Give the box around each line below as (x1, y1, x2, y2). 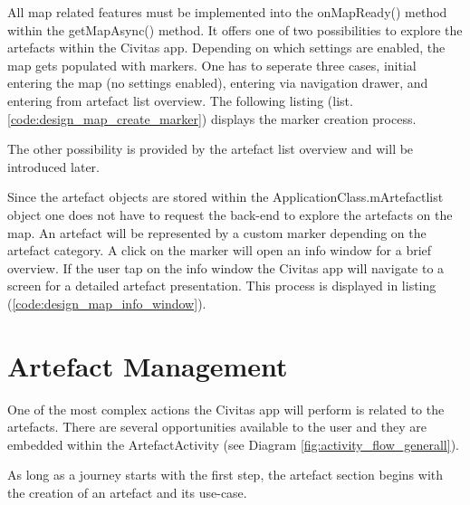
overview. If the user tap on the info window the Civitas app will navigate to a (7, 258, 445, 277)
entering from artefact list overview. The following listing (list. (7, 91, 353, 110)
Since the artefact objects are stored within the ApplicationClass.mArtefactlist (7, 187, 444, 206)
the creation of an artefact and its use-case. (7, 483, 247, 501)
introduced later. (7, 157, 100, 176)
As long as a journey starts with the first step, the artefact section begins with (7, 465, 444, 484)
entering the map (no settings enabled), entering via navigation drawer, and (7, 73, 428, 92)
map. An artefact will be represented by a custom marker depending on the (7, 223, 427, 242)
